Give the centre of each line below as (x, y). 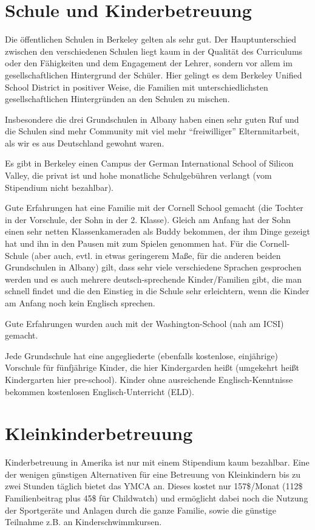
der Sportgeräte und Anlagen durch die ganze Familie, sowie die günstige (141, 510)
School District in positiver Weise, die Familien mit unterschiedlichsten (137, 87)
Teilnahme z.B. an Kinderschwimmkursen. (83, 522)
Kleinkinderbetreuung (99, 433)
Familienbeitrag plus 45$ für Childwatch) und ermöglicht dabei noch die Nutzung (157, 498)
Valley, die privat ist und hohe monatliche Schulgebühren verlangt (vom (138, 175)
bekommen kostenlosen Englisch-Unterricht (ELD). (100, 391)
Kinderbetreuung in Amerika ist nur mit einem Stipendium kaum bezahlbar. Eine (157, 462)
